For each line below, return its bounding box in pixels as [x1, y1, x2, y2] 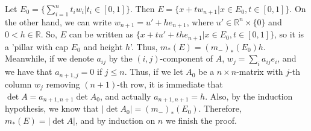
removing [46, 77, 80, 90]
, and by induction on [75, 114, 155, 127]
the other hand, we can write [5, 15, 112, 28]
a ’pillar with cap [5, 40, 69, 53]
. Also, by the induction [205, 90, 293, 102]
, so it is [274, 28, 304, 40]
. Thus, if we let [124, 65, 183, 78]
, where [186, 15, 214, 28]
